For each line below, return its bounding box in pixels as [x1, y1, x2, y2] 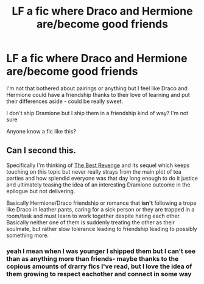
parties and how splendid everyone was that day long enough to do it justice [6, 174, 198, 182]
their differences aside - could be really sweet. [6, 98, 124, 105]
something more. [6, 232, 49, 239]
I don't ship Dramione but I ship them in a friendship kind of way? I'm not [6, 109, 189, 116]
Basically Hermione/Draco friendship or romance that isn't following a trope [6, 199, 197, 207]
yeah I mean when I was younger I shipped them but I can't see [6, 247, 196, 255]
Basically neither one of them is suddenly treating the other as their [6, 218, 175, 226]
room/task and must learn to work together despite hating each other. [6, 212, 181, 219]
